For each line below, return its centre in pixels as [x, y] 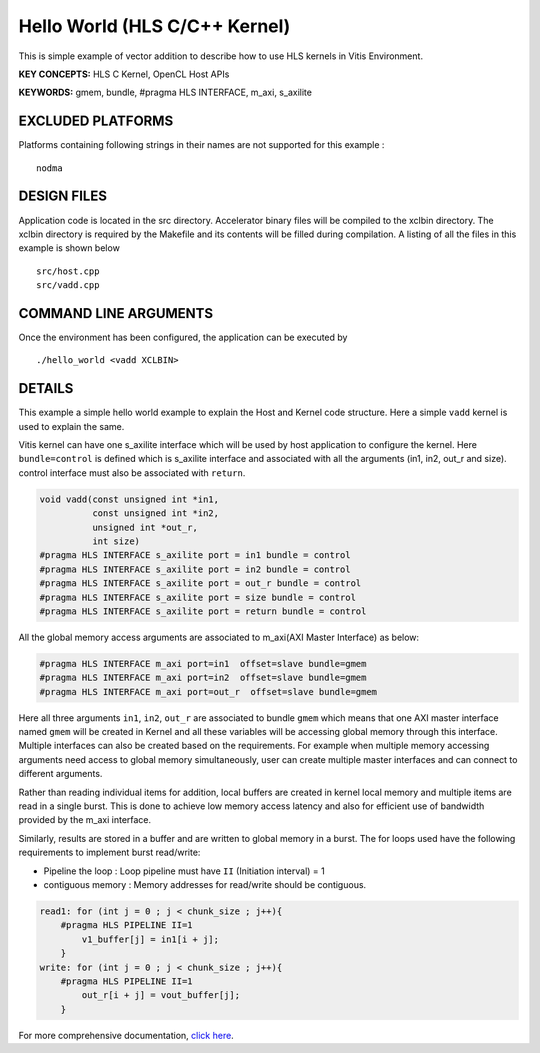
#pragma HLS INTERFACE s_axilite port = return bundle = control [203, 611]
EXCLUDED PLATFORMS [96, 121]
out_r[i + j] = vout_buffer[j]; [160, 995]
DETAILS [46, 388]
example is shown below [69, 248]
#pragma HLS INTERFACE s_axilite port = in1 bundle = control [195, 555]
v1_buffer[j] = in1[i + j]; [150, 939]
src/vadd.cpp [68, 285]
